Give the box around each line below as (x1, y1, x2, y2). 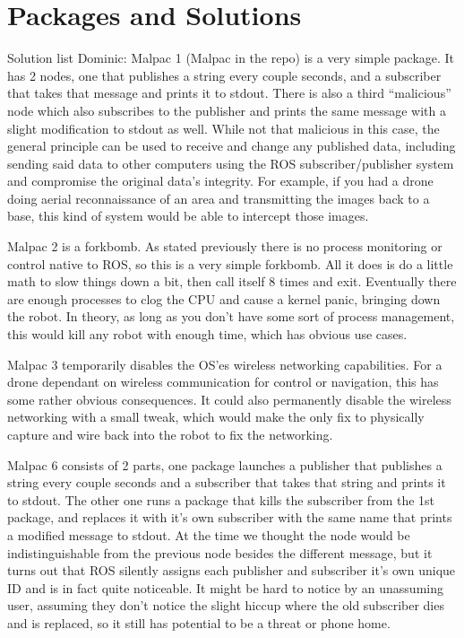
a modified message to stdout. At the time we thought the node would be (7, 525, 410, 544)
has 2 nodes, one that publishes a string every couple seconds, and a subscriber (7, 66, 442, 84)
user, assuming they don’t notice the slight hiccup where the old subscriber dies (7, 596, 444, 615)
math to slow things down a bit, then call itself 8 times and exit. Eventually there (7, 272, 457, 291)
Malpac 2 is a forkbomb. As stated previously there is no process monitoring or (7, 237, 443, 256)
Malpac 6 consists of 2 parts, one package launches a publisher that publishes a (7, 455, 443, 474)
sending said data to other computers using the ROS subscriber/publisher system (7, 153, 454, 172)
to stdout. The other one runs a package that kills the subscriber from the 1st (7, 490, 435, 509)
